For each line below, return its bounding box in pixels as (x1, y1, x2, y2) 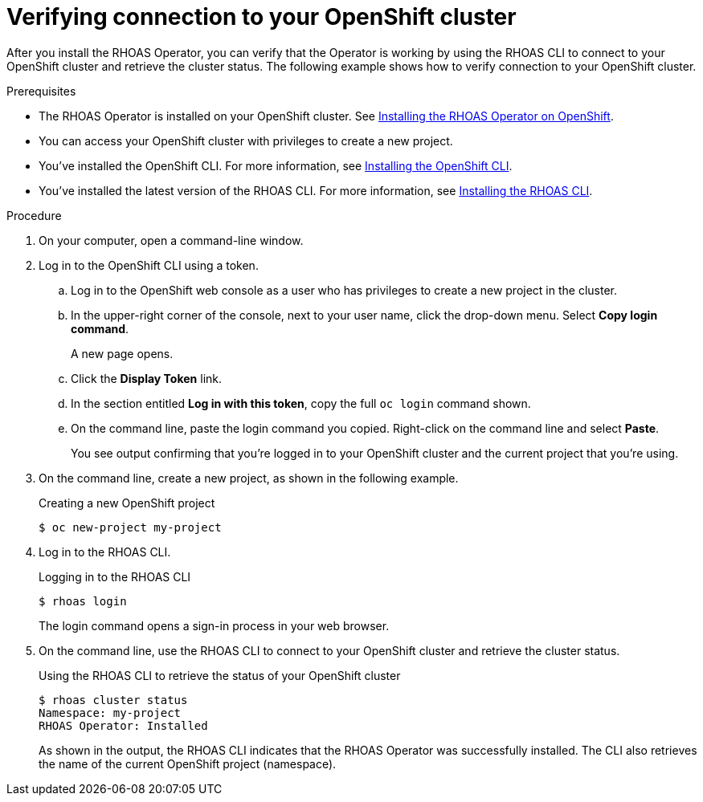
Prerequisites (6, 83, 76, 98)
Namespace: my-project (39, 706, 182, 719)
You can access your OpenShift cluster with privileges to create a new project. (39, 133, 453, 148)
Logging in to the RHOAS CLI (39, 569, 191, 584)
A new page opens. (71, 346, 174, 360)
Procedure (6, 208, 62, 222)
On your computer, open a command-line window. (39, 233, 304, 247)
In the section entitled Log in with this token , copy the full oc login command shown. (71, 396, 531, 410)
